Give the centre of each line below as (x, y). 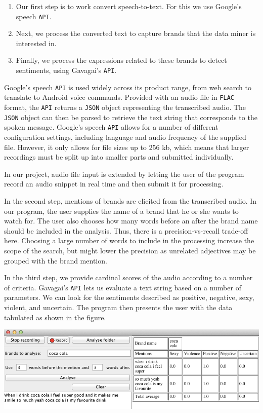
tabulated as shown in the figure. (55, 317)
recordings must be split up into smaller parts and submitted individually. (119, 157)
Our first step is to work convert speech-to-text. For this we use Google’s (129, 6)
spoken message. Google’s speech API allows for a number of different (111, 127)
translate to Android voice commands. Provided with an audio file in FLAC (119, 97)
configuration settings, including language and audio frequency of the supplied (125, 137)
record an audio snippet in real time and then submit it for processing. (114, 184)
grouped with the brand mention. (56, 260)
